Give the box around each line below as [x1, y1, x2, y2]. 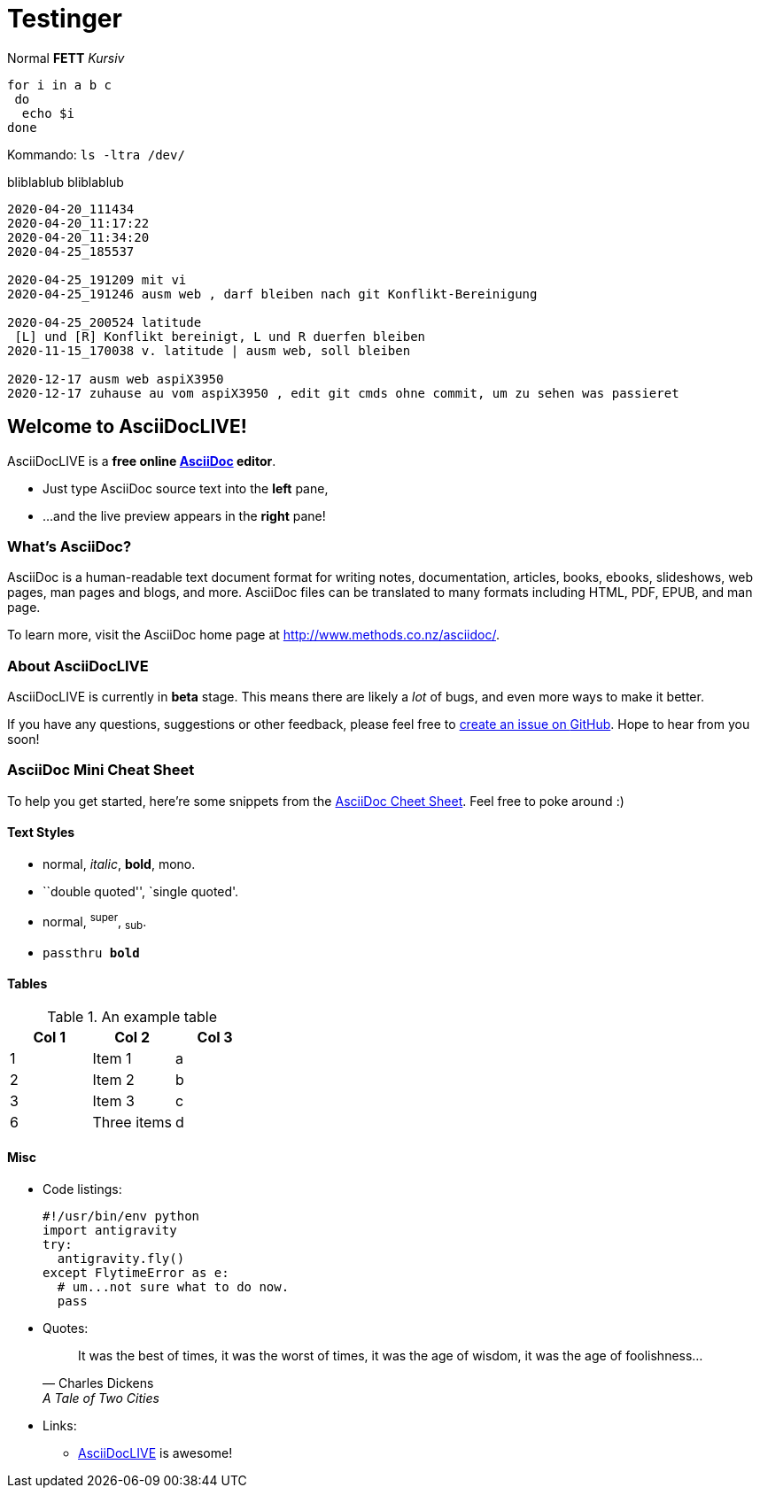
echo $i [21, 105, 74, 120]
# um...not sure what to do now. [57, 1279, 290, 1294]
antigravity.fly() [57, 1251, 185, 1266]
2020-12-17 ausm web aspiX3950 [7, 371, 224, 386]
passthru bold [43, 945, 140, 960]
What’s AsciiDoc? [7, 537, 132, 555]
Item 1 [92, 1049, 132, 1067]
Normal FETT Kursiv [7, 50, 125, 66]
